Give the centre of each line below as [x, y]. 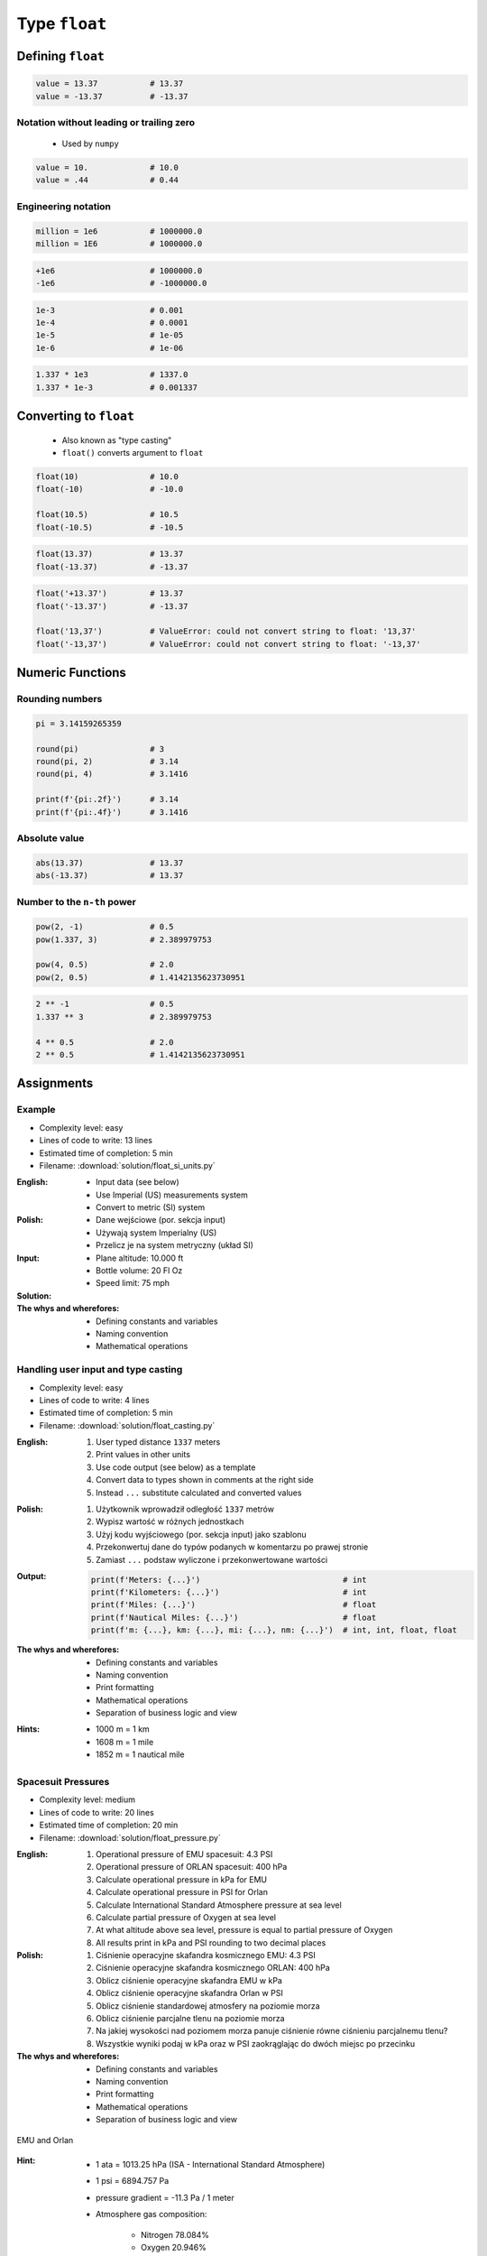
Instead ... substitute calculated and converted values [199, 1493]
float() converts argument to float [133, 453]
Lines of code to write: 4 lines [94, 1400]
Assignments [55, 1083]
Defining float [61, 55]
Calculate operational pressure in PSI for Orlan [182, 1892]
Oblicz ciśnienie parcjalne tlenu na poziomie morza [190, 2019]
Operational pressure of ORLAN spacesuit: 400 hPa [192, 1867]
